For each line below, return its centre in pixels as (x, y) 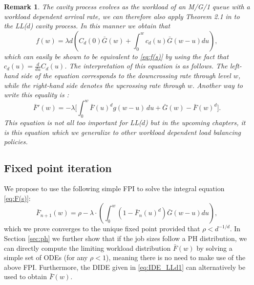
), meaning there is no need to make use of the (176, 257)
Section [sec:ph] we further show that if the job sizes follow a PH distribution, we (126, 238)
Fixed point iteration (58, 168)
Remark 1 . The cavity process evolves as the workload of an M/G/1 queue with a (127, 6)
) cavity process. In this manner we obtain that (100, 26)
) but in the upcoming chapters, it (195, 122)
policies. (16, 142)
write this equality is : (36, 95)
